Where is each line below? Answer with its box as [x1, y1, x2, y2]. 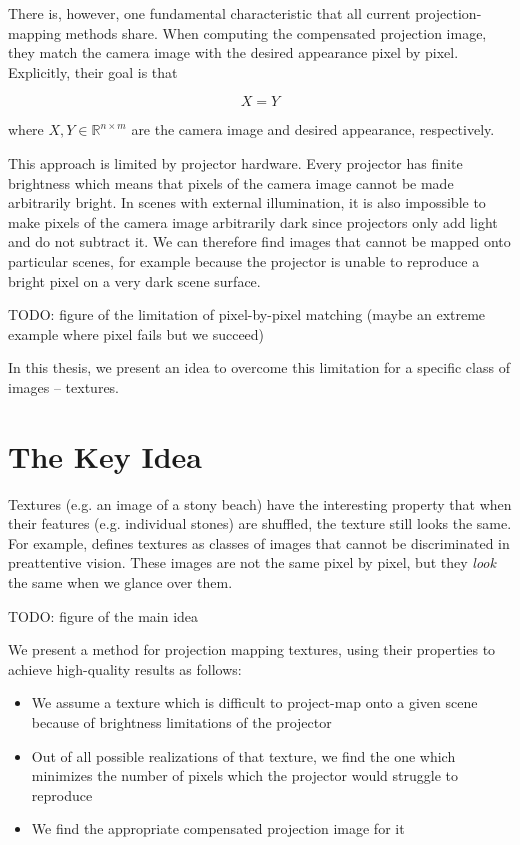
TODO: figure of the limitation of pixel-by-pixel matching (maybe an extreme [8, 304, 486, 325]
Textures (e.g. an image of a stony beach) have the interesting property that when [8, 493, 512, 514]
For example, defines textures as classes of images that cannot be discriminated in [8, 532, 510, 553]
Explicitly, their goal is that [8, 61, 178, 82]
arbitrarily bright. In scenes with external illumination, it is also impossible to [8, 192, 486, 213]
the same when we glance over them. [8, 572, 233, 592]
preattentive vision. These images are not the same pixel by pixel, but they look [8, 552, 496, 573]
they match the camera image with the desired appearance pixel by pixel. [8, 42, 459, 63]
